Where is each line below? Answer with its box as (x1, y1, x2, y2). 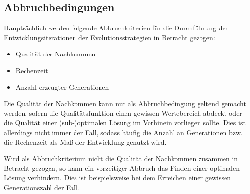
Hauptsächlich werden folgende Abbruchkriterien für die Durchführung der (4, 23, 228, 33)
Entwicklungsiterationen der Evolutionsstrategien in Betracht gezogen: (4, 32, 215, 42)
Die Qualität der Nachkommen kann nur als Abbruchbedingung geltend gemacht (4, 98, 246, 109)
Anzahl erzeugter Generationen (15, 82, 109, 92)
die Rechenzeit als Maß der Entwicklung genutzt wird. (4, 137, 167, 147)
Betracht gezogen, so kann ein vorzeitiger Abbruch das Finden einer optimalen (4, 163, 240, 173)
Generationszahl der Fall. (4, 182, 79, 192)
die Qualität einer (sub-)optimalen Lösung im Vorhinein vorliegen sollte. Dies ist (4, 117, 246, 128)
